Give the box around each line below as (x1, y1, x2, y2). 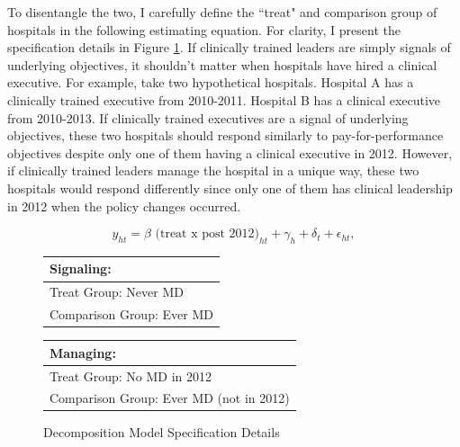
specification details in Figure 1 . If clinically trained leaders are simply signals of (7, 38, 451, 57)
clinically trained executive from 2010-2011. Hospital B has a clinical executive (7, 90, 441, 109)
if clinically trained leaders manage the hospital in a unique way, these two (7, 161, 419, 180)
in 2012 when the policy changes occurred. (7, 196, 241, 215)
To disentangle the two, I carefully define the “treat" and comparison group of (7, 3, 437, 21)
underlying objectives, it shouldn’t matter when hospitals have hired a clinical (7, 55, 437, 74)
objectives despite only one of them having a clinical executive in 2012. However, (7, 143, 453, 162)
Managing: (50, 343, 116, 362)
